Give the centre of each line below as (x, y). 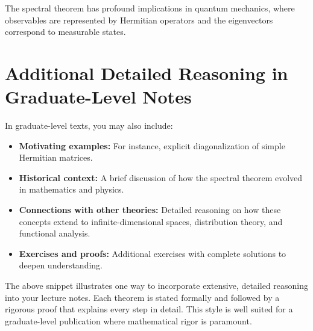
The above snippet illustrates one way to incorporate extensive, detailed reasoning (156, 286)
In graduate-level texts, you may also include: (89, 125)
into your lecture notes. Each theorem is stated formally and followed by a (142, 297)
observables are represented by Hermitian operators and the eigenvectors (139, 20)
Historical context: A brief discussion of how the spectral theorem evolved (161, 177)
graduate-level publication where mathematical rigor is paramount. (128, 320)
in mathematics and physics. (71, 189)
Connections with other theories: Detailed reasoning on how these (150, 210)
